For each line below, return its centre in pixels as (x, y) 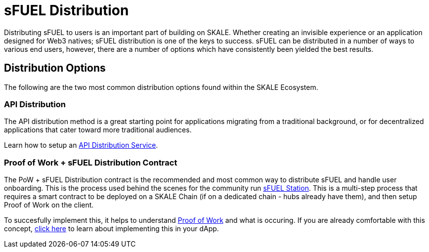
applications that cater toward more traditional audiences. (98, 130)
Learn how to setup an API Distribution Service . (81, 145)
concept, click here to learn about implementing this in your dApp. (111, 229)
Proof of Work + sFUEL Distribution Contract (91, 162)
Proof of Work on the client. (49, 205)
